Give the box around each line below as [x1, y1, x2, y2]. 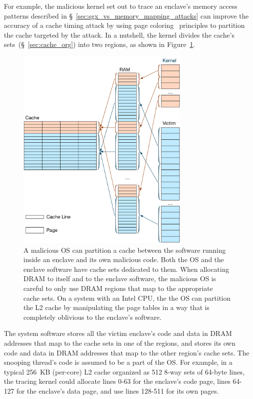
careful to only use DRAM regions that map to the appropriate [23, 283, 213, 293]
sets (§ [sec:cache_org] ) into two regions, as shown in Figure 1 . [4, 39, 195, 49]
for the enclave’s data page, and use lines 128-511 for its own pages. [16, 385, 219, 396]
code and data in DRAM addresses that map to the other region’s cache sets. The [4, 347, 250, 357]
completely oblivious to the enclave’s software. [23, 311, 162, 322]
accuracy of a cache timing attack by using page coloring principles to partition [4, 20, 245, 30]
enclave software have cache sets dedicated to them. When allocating [23, 264, 229, 274]
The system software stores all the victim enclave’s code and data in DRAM [4, 328, 232, 338]
